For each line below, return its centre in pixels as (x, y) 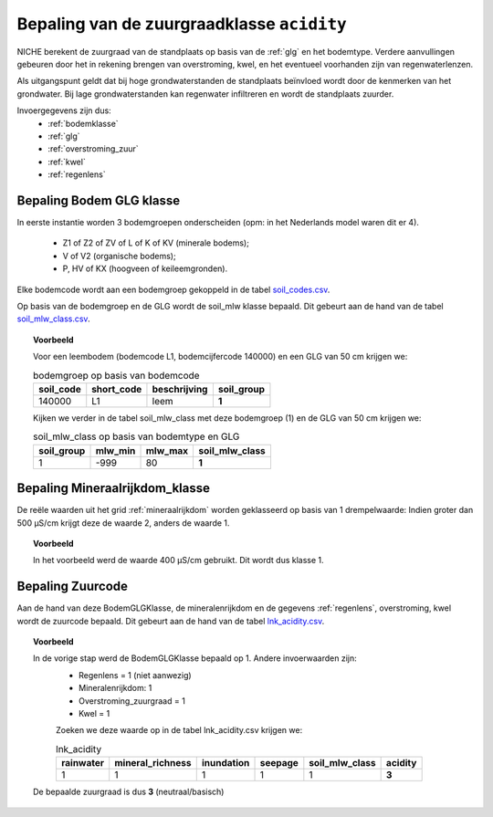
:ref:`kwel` (67, 162)
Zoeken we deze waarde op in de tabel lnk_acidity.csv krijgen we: (179, 730)
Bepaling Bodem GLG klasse (99, 200)
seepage (279, 763)
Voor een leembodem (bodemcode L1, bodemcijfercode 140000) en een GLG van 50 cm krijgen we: (220, 357)
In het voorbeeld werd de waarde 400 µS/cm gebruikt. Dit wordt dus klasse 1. (178, 560)
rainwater (83, 763)
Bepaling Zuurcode (72, 587)
